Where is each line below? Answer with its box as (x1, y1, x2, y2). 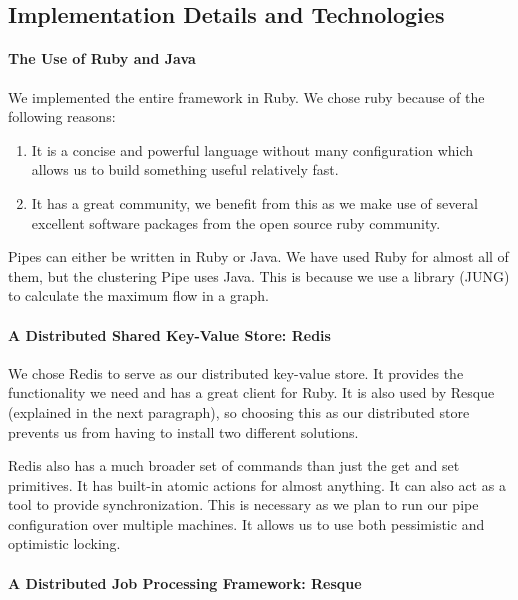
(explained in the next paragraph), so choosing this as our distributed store (8, 401, 470, 422)
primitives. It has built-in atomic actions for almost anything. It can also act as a (8, 474, 506, 495)
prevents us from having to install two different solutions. (8, 421, 359, 442)
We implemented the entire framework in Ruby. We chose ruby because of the (8, 86, 485, 107)
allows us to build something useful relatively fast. (31, 159, 339, 180)
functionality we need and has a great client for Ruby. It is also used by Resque (8, 382, 495, 403)
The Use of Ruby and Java (8, 48, 196, 69)
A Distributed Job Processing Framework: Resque (8, 572, 362, 593)
